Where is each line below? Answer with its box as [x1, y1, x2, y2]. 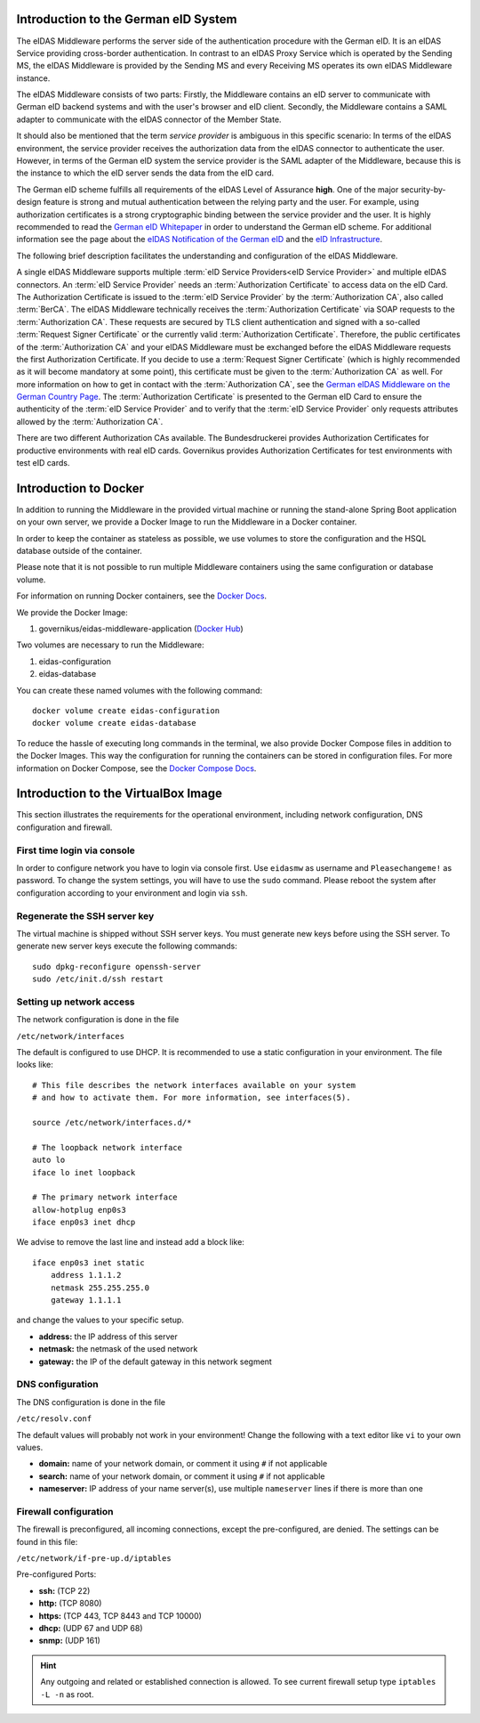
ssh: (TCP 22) [38, 1585, 91, 1596]
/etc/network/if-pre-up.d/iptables [16, 1554, 172, 1564]
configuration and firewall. [16, 822, 113, 833]
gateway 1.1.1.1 [50, 1296, 122, 1305]
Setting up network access [16, 996, 135, 1008]
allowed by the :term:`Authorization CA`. [16, 416, 164, 427]
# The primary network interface [32, 1192, 178, 1202]
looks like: [16, 1060, 53, 1070]
